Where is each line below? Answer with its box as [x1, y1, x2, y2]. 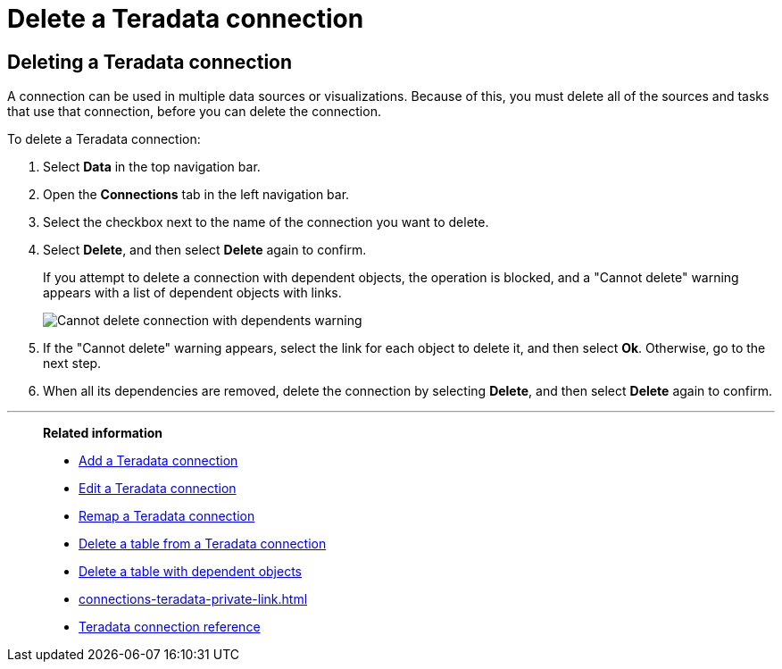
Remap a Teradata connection [79, 508, 255, 524]
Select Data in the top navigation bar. [43, 159, 261, 175]
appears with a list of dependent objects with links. [43, 285, 342, 301]
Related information [43, 425, 163, 441]
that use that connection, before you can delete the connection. [7, 104, 381, 120]
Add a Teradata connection [79, 453, 238, 469]
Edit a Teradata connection [79, 481, 237, 497]
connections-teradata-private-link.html [79, 591, 308, 607]
